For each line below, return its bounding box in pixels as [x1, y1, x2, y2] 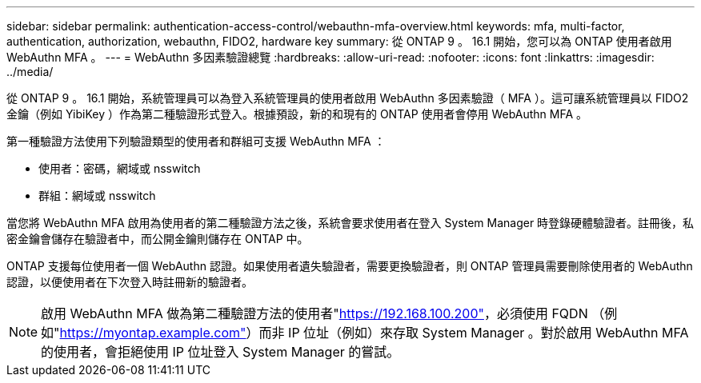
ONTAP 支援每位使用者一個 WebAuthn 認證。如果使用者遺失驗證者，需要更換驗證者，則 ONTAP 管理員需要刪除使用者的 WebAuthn [6, 259, 693, 273]
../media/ [6, 65, 54, 78]
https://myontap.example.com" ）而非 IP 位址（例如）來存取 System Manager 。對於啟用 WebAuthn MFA [59, 325, 689, 341]
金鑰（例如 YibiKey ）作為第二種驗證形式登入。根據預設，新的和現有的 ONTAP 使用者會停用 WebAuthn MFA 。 [6, 107, 588, 121]
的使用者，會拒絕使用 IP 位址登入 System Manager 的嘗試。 [41, 344, 400, 360]
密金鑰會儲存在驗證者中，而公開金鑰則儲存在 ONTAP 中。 [6, 232, 309, 245]
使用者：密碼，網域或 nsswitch [38, 162, 201, 175]
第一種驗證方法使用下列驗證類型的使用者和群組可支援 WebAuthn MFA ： [6, 134, 386, 148]
